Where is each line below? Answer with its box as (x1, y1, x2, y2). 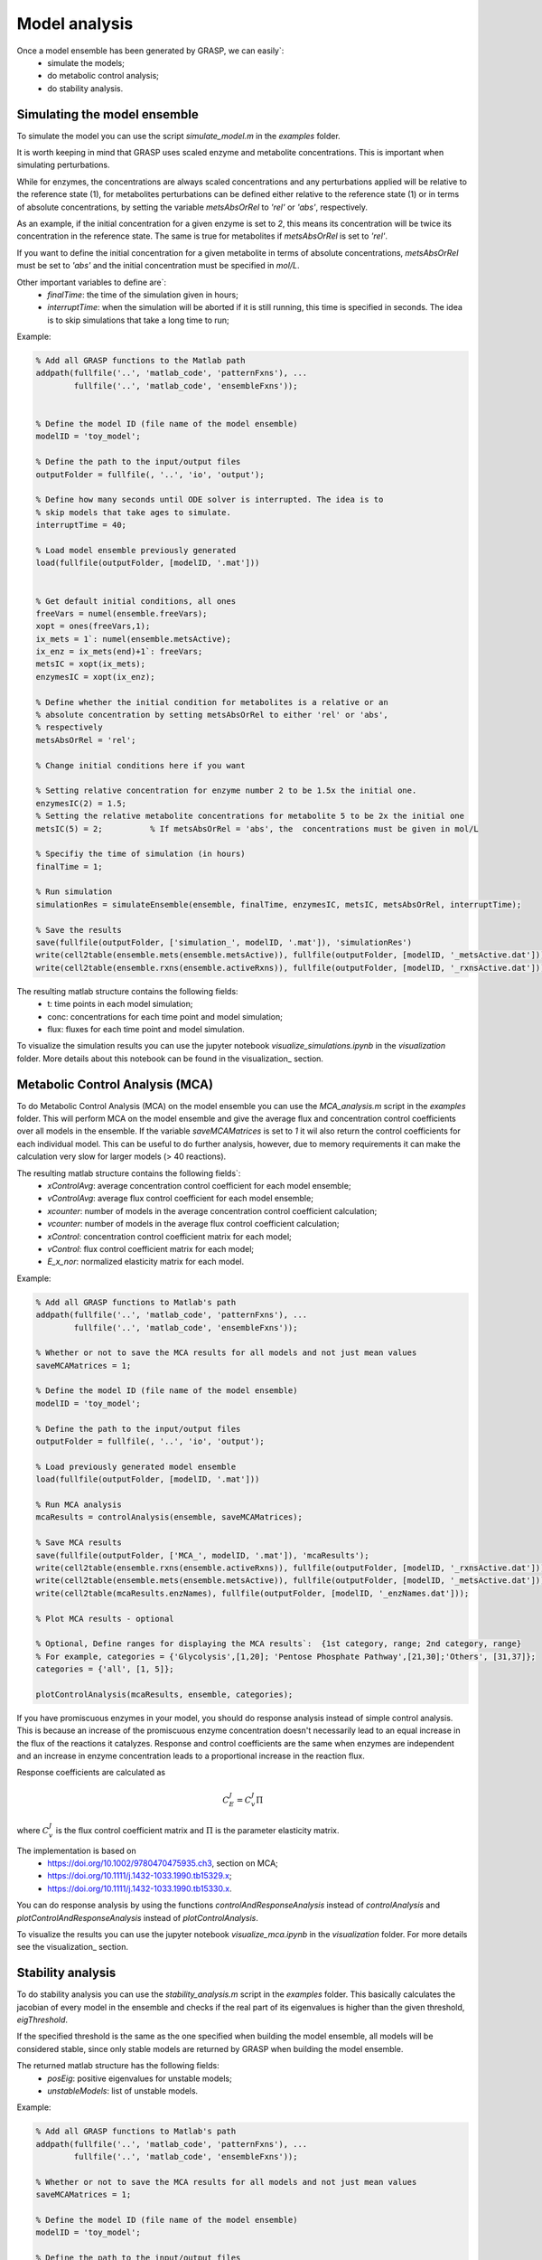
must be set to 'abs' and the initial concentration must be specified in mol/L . (16, 260, 300, 271)
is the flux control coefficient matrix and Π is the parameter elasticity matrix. (55, 1824, 340, 1835)
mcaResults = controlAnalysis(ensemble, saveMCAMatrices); (35, 1512, 303, 1522)
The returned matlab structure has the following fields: (16, 2060, 220, 2071)
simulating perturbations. (16, 159, 110, 171)
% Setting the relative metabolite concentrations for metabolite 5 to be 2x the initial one (35, 811, 465, 822)
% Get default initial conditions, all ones (35, 596, 237, 606)
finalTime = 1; (35, 862, 103, 871)
